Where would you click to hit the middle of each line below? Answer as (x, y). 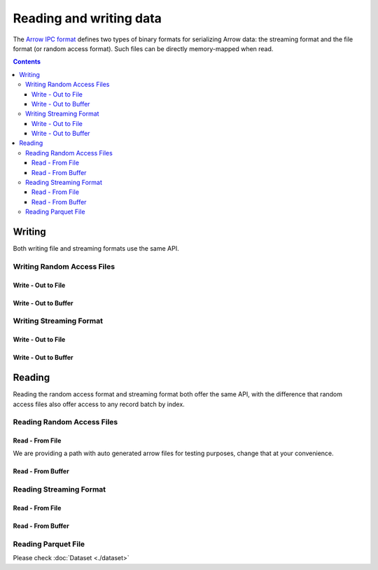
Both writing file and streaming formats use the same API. (96, 249)
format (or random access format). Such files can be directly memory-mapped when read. (143, 48)
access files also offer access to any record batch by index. (99, 404)
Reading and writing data (87, 18)
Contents (27, 62)
